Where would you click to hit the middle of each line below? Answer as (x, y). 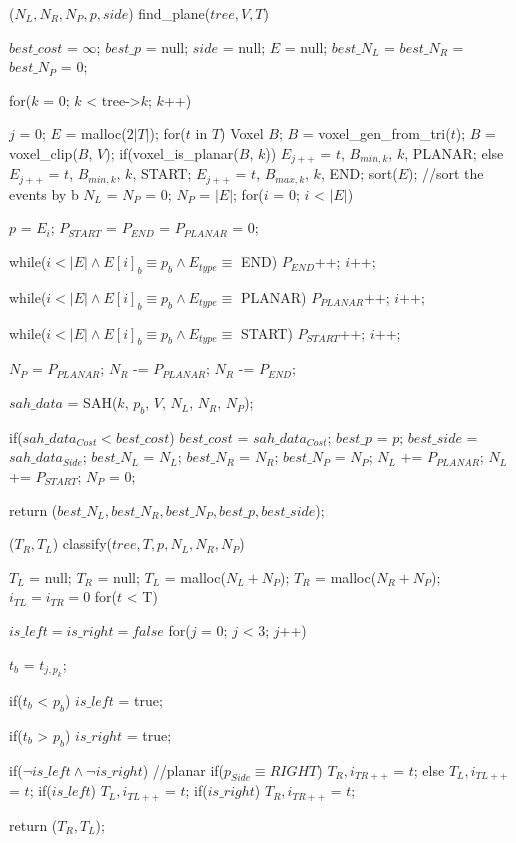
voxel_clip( (43, 152)
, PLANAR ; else (454, 152)
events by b (44, 193)
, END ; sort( (359, 173)
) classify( (82, 543)
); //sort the (445, 173)
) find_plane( (169, 13)
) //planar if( (183, 769)
